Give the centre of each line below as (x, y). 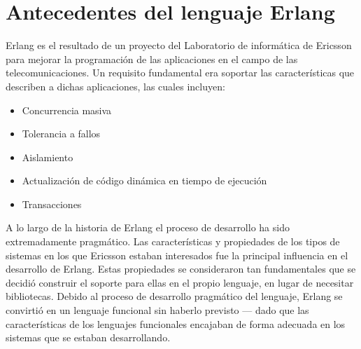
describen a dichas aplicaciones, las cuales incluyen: (115, 86)
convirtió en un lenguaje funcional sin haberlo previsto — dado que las (157, 310)
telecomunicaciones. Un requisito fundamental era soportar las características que (180, 73)
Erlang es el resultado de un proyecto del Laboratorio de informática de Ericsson (179, 45)
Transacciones (52, 204)
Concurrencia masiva (67, 110)
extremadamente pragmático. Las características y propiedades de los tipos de (173, 241)
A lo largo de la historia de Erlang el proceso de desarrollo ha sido (148, 227)
